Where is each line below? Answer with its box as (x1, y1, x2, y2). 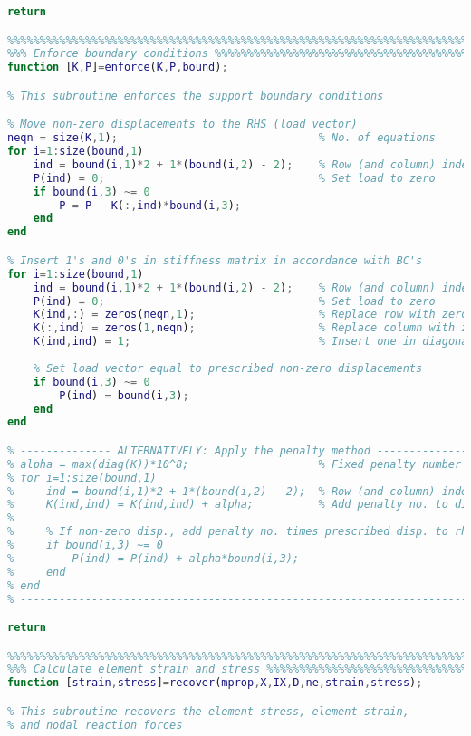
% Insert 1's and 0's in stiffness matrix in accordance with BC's (7, 253, 423, 267)
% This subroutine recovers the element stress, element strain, (7, 704, 409, 718)
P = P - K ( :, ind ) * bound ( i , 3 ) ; (59, 198, 241, 212)
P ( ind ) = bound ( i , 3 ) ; (59, 388, 189, 402)
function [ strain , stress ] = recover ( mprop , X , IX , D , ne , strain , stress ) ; (7, 676, 423, 690)
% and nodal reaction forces (7, 718, 183, 731)
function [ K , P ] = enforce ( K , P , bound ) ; (7, 61, 228, 74)
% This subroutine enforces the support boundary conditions (7, 89, 384, 102)
